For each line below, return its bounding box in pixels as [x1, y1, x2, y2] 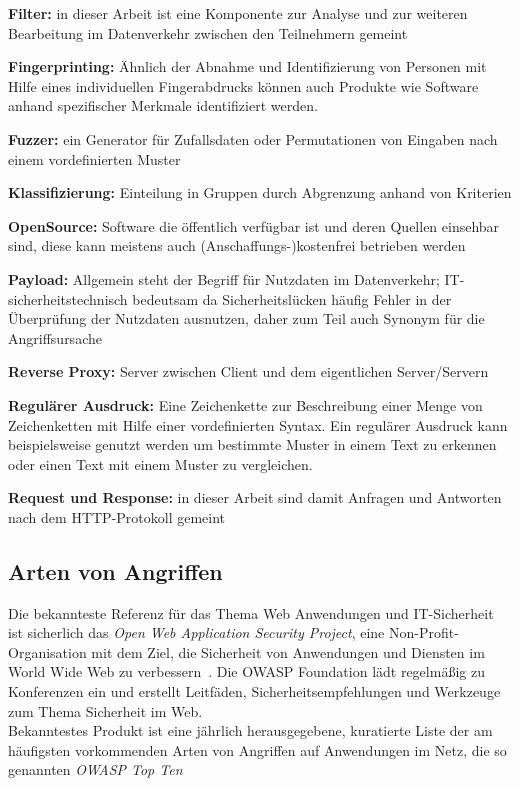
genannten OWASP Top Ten [8, 759, 183, 780]
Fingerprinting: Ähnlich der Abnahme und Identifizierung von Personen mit [8, 56, 487, 77]
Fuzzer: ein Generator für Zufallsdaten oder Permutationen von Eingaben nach [8, 128, 498, 149]
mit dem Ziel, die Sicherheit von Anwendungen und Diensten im [91, 641, 485, 662]
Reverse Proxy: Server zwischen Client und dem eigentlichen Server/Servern [8, 361, 489, 382]
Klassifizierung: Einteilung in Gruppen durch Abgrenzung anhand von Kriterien [8, 182, 512, 203]
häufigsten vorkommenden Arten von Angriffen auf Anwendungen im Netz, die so [8, 739, 507, 760]
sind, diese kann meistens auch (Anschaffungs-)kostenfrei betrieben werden [8, 235, 466, 256]
